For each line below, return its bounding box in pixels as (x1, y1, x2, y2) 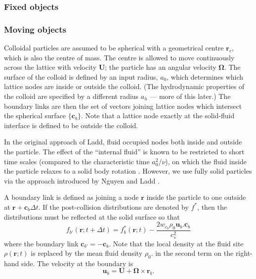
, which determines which (167, 71, 244, 82)
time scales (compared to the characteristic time (4, 156, 150, 166)
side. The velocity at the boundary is (21, 258, 133, 268)
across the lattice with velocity (4, 62, 97, 72)
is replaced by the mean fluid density (31, 248, 143, 258)
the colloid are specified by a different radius (4, 91, 139, 101)
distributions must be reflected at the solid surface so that (4, 211, 180, 222)
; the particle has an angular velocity (105, 62, 216, 72)
